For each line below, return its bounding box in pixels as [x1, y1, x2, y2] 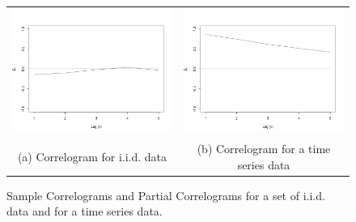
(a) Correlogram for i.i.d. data [17, 147, 167, 164]
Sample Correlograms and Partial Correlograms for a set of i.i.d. [6, 186, 325, 203]
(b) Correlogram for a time [197, 140, 331, 157]
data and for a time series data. [6, 203, 163, 220]
